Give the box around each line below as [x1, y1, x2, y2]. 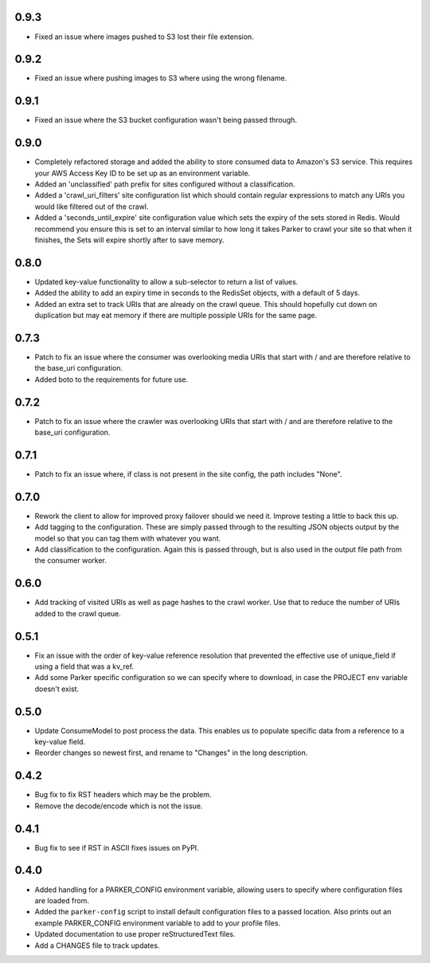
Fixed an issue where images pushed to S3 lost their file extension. [34, 32, 254, 41]
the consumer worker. [34, 556, 107, 565]
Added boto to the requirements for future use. [34, 375, 189, 384]
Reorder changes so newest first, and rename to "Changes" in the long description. [34, 748, 308, 757]
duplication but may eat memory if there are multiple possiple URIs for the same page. [34, 311, 318, 320]
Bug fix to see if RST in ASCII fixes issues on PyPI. [34, 843, 199, 852]
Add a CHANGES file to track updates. [34, 941, 160, 950]
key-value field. [34, 737, 86, 747]
